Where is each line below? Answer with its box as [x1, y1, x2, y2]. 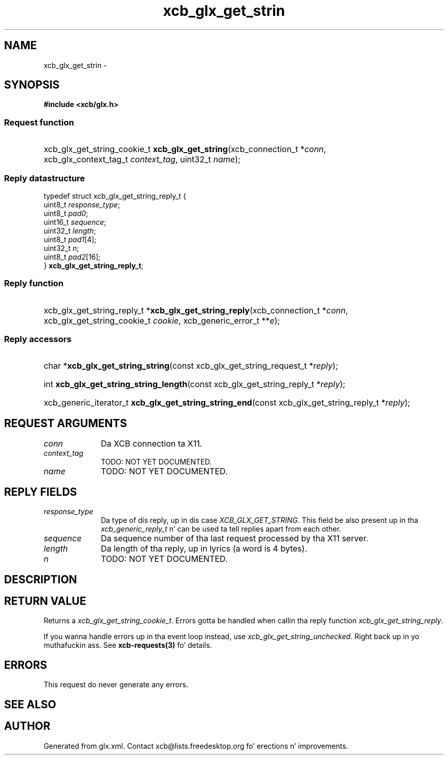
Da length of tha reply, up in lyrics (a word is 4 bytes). [101, 543, 307, 554]
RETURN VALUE [4, 594, 86, 607]
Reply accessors [4, 334, 72, 345]
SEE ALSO [4, 698, 56, 711]
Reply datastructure [4, 173, 85, 183]
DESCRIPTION [4, 573, 77, 586]
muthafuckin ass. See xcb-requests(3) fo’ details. [43, 641, 212, 650]
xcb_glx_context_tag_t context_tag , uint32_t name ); [43, 154, 241, 165]
